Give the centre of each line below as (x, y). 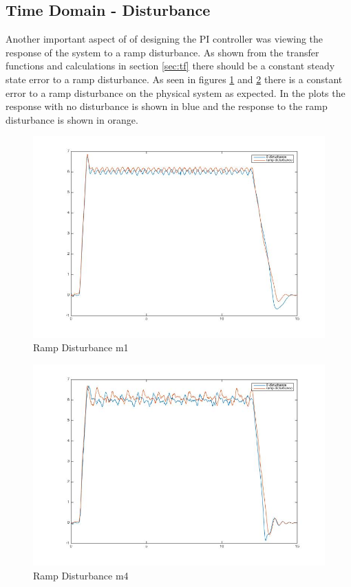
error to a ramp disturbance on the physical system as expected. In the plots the (175, 92)
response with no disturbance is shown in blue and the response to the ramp (167, 106)
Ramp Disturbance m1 (81, 347)
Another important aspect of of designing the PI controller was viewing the (164, 39)
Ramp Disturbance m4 (81, 575)
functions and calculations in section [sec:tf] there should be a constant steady (170, 66)
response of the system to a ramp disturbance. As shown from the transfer (162, 52)
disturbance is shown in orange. (72, 119)
